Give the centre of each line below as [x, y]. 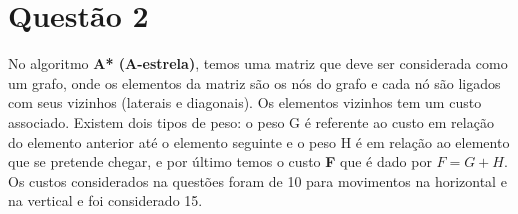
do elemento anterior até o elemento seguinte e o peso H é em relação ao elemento [259, 141]
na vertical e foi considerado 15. [105, 200]
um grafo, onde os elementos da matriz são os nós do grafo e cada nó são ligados [254, 82]
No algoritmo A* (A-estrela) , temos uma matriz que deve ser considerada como [258, 63]
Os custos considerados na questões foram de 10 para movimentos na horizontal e [257, 180]
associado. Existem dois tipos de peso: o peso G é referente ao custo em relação [251, 121]
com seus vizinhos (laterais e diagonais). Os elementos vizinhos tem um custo [245, 102]
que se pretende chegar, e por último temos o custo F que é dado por [220, 161]
